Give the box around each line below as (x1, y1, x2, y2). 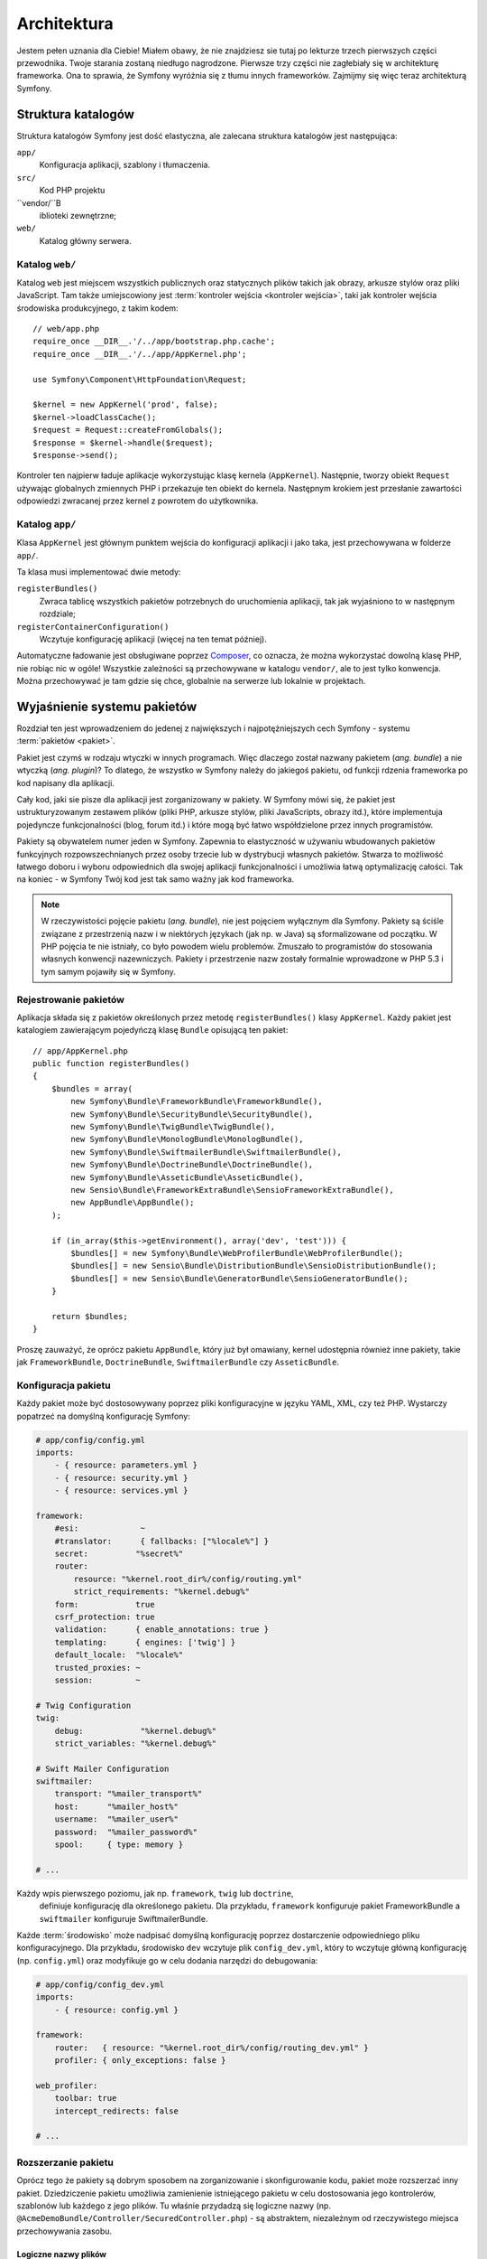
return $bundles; (51, 1311, 128, 1321)
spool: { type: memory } (54, 1840, 184, 1850)
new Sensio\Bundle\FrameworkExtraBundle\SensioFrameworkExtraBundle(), (70, 1185, 394, 1195)
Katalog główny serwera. (39, 235, 133, 246)
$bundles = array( (51, 1083, 133, 1093)
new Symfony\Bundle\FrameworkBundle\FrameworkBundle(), (70, 1096, 324, 1107)
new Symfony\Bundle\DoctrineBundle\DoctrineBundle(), (70, 1159, 314, 1170)
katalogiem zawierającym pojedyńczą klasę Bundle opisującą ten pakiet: (16, 1025, 289, 1036)
